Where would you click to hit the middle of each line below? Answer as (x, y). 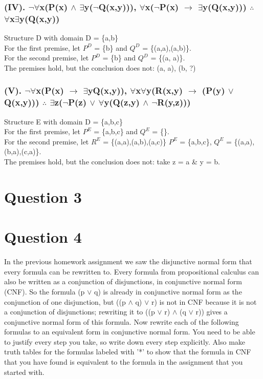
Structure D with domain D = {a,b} (61, 38)
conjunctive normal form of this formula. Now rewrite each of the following (122, 321)
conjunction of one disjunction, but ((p (65, 301)
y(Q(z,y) (122, 102)
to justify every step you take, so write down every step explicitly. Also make (125, 341)
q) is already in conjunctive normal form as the (168, 291)
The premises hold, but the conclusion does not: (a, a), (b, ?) (100, 67)
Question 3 (43, 196)
